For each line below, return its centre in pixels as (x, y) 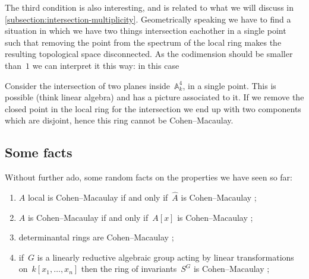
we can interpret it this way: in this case (106, 65)
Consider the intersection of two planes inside (88, 85)
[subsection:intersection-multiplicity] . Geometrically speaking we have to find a (148, 19)
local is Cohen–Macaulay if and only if (98, 197)
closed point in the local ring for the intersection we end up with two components (153, 108)
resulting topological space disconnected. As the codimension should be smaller (149, 54)
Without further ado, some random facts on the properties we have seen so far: (149, 177)
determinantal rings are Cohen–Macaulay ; (96, 237)
